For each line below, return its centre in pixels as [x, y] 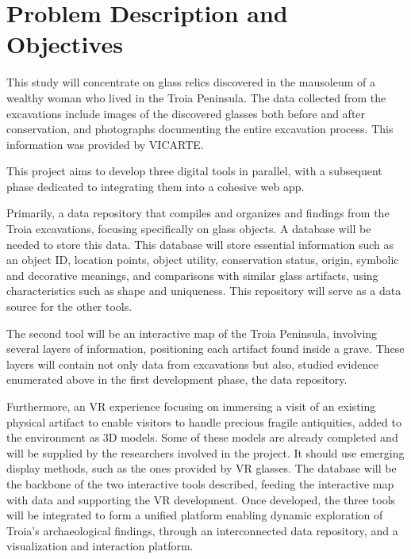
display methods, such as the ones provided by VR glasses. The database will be [202, 468]
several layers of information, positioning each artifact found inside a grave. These [205, 348]
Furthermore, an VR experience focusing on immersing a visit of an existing [191, 406]
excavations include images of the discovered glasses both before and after [186, 113]
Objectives [65, 44]
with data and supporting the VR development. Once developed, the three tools [201, 499]
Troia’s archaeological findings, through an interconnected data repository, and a [202, 530]
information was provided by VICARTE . [105, 144]
